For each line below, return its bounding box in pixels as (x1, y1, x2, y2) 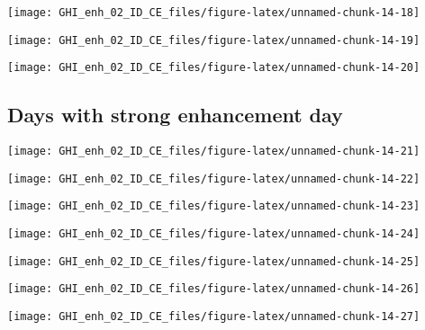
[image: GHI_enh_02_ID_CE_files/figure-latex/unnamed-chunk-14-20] (7, 61, 420, 75)
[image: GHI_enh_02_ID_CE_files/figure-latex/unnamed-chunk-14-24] (7, 227, 420, 241)
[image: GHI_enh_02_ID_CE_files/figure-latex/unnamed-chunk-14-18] (7, 6, 420, 19)
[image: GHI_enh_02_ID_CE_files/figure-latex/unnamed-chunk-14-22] (7, 172, 420, 185)
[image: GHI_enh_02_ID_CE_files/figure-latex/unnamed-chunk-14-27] (7, 310, 420, 324)
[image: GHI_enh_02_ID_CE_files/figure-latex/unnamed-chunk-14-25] (7, 254, 420, 268)
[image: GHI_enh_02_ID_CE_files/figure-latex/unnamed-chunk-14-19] (7, 33, 420, 47)
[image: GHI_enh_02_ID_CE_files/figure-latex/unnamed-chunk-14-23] (7, 200, 420, 213)
